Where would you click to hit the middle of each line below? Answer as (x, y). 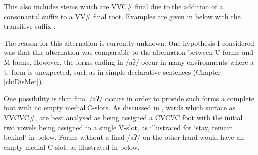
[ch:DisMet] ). (24, 81)
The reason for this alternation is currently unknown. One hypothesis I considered (129, 42)
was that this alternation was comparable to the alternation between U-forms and (129, 52)
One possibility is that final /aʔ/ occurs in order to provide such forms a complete (129, 98)
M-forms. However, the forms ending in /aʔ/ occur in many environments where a (129, 62)
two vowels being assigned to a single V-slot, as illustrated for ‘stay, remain (119, 127)
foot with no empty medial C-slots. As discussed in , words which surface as (120, 108)
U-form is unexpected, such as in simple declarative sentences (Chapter (113, 72)
